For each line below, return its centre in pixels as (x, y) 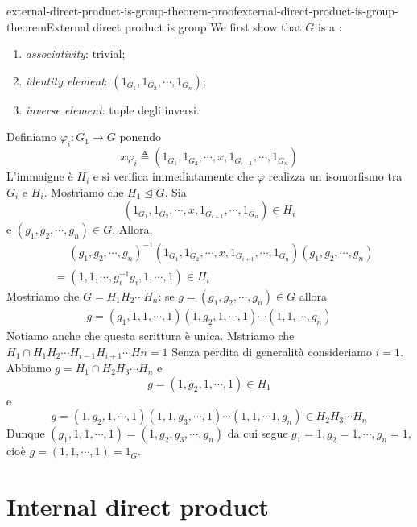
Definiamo (32, 137)
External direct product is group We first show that (174, 26)
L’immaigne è (40, 176)
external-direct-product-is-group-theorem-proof (122, 10)
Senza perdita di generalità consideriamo (272, 351)
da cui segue (258, 433)
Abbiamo (29, 367)
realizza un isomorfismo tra (335, 176)
